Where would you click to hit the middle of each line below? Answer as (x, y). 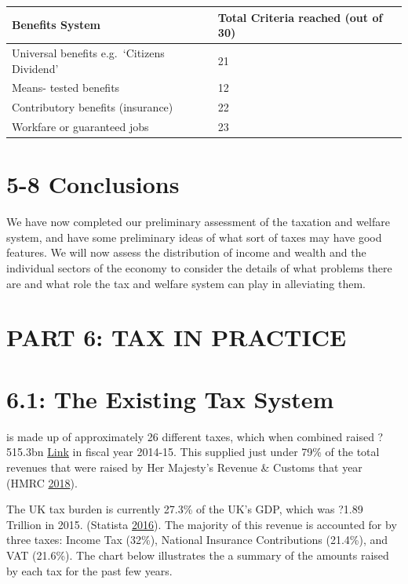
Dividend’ (35, 68)
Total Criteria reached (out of (300, 17)
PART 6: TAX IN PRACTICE (177, 337)
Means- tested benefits (66, 88)
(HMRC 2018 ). (42, 482)
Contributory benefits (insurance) (93, 107)
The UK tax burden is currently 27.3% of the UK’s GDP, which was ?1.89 (185, 509)
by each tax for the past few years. (89, 570)
